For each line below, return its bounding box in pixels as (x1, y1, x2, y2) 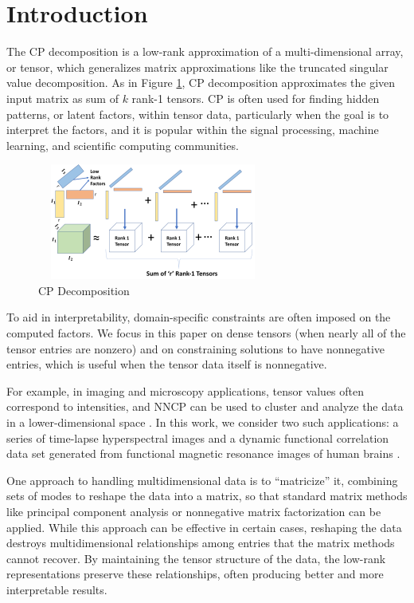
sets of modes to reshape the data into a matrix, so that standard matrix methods (6, 487, 408, 504)
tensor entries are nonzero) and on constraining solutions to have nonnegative (6, 340, 385, 357)
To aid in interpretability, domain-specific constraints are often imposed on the (6, 309, 391, 325)
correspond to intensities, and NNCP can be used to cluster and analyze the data (6, 398, 404, 415)
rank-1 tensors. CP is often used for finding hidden (131, 89, 380, 106)
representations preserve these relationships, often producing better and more (6, 566, 384, 582)
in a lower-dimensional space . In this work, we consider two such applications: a (6, 414, 399, 431)
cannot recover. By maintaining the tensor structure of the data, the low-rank (6, 550, 386, 566)
